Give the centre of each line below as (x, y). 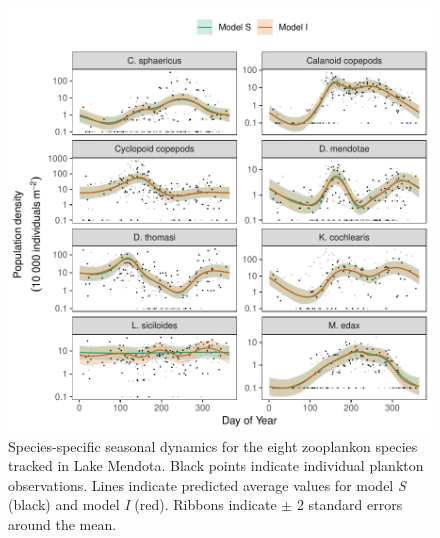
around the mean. (62, 523)
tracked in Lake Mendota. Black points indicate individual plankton (216, 465)
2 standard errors (349, 504)
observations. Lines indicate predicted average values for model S (207, 484)
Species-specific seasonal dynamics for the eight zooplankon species (213, 445)
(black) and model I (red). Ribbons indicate (142, 504)
